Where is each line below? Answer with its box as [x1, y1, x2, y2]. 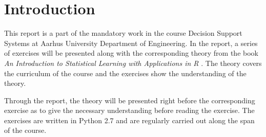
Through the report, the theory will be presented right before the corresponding [4, 95, 255, 105]
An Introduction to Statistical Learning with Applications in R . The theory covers [4, 57, 262, 68]
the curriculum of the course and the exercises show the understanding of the [4, 67, 247, 78]
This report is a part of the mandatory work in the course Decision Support [4, 28, 242, 38]
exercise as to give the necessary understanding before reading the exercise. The [4, 105, 255, 116]
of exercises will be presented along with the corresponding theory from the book [4, 48, 258, 58]
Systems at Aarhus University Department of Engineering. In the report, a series [4, 37, 258, 48]
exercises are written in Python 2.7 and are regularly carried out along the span [4, 115, 255, 125]
